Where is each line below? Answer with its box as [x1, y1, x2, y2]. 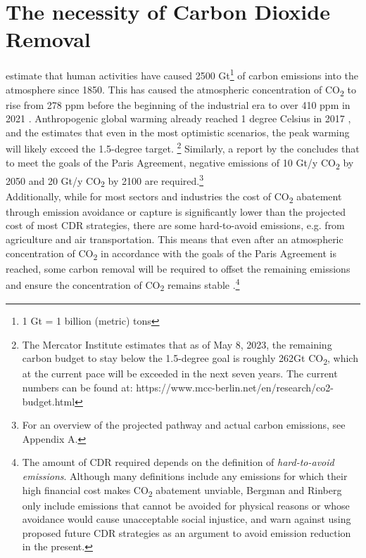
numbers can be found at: [22, 379, 133, 394]
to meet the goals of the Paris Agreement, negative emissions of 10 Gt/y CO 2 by [6, 155, 354, 171]
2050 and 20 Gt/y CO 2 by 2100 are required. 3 [6, 171, 204, 190]
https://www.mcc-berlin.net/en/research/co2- [136, 379, 334, 394]
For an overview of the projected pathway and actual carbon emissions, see [22, 417, 346, 432]
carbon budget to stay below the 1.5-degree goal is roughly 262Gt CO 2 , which [22, 351, 358, 368]
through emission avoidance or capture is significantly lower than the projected [6, 204, 346, 219]
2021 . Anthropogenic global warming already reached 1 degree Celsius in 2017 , [6, 111, 351, 126]
